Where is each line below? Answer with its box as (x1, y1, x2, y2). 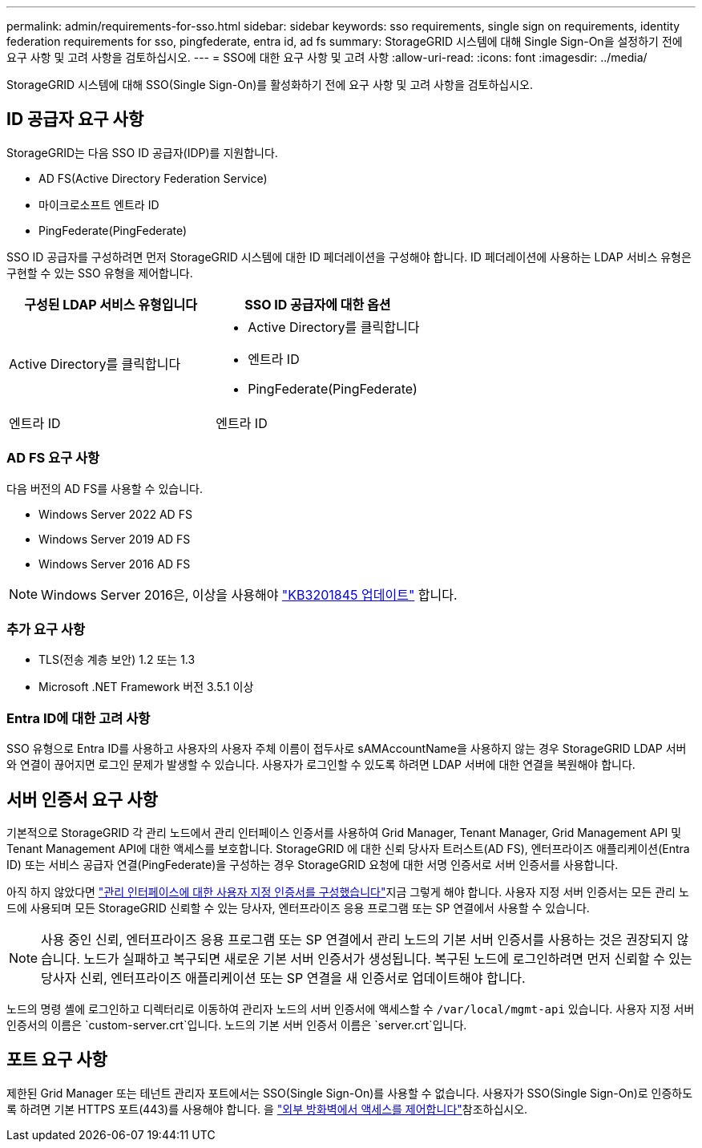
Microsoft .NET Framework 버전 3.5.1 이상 (38, 680, 254, 694)
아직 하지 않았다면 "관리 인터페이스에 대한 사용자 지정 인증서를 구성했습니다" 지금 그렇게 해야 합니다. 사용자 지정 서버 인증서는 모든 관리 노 (6, 884, 689, 899)
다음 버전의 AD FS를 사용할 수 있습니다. (6, 481, 203, 495)
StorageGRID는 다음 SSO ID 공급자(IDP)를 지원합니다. (6, 145, 278, 160)
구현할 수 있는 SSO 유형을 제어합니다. (6, 265, 193, 280)
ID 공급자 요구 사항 (6, 109, 144, 130)
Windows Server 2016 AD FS (38, 556, 191, 571)
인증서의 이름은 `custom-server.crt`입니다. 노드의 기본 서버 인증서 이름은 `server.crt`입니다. (6, 1017, 467, 1032)
